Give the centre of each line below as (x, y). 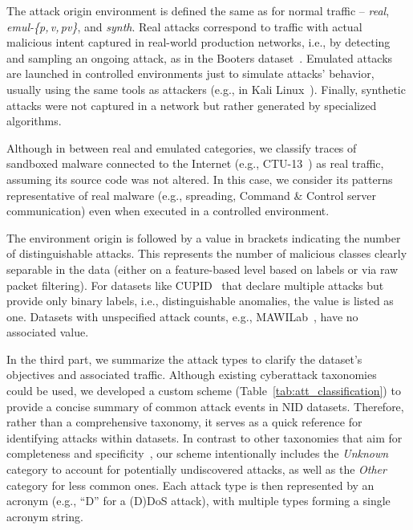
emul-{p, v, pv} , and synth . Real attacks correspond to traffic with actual (184, 26)
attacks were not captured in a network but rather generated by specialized (192, 105)
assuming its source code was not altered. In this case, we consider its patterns (200, 179)
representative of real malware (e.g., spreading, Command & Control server (191, 195)
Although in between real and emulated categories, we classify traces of (182, 147)
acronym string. (45, 516)
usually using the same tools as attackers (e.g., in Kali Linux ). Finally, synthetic (206, 89)
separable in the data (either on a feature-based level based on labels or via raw (202, 269)
